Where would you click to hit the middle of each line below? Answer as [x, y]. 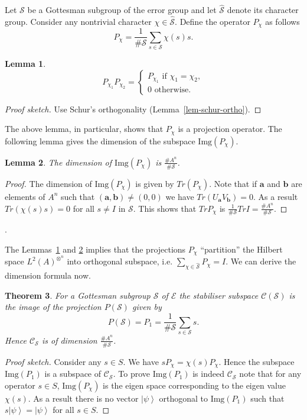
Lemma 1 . [25, 64]
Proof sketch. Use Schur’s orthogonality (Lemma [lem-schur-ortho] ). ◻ [133, 109]
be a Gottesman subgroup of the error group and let [122, 10]
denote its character [263, 10]
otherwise [172, 90]
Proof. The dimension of [48, 183]
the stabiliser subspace [219, 295]
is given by [155, 183]
